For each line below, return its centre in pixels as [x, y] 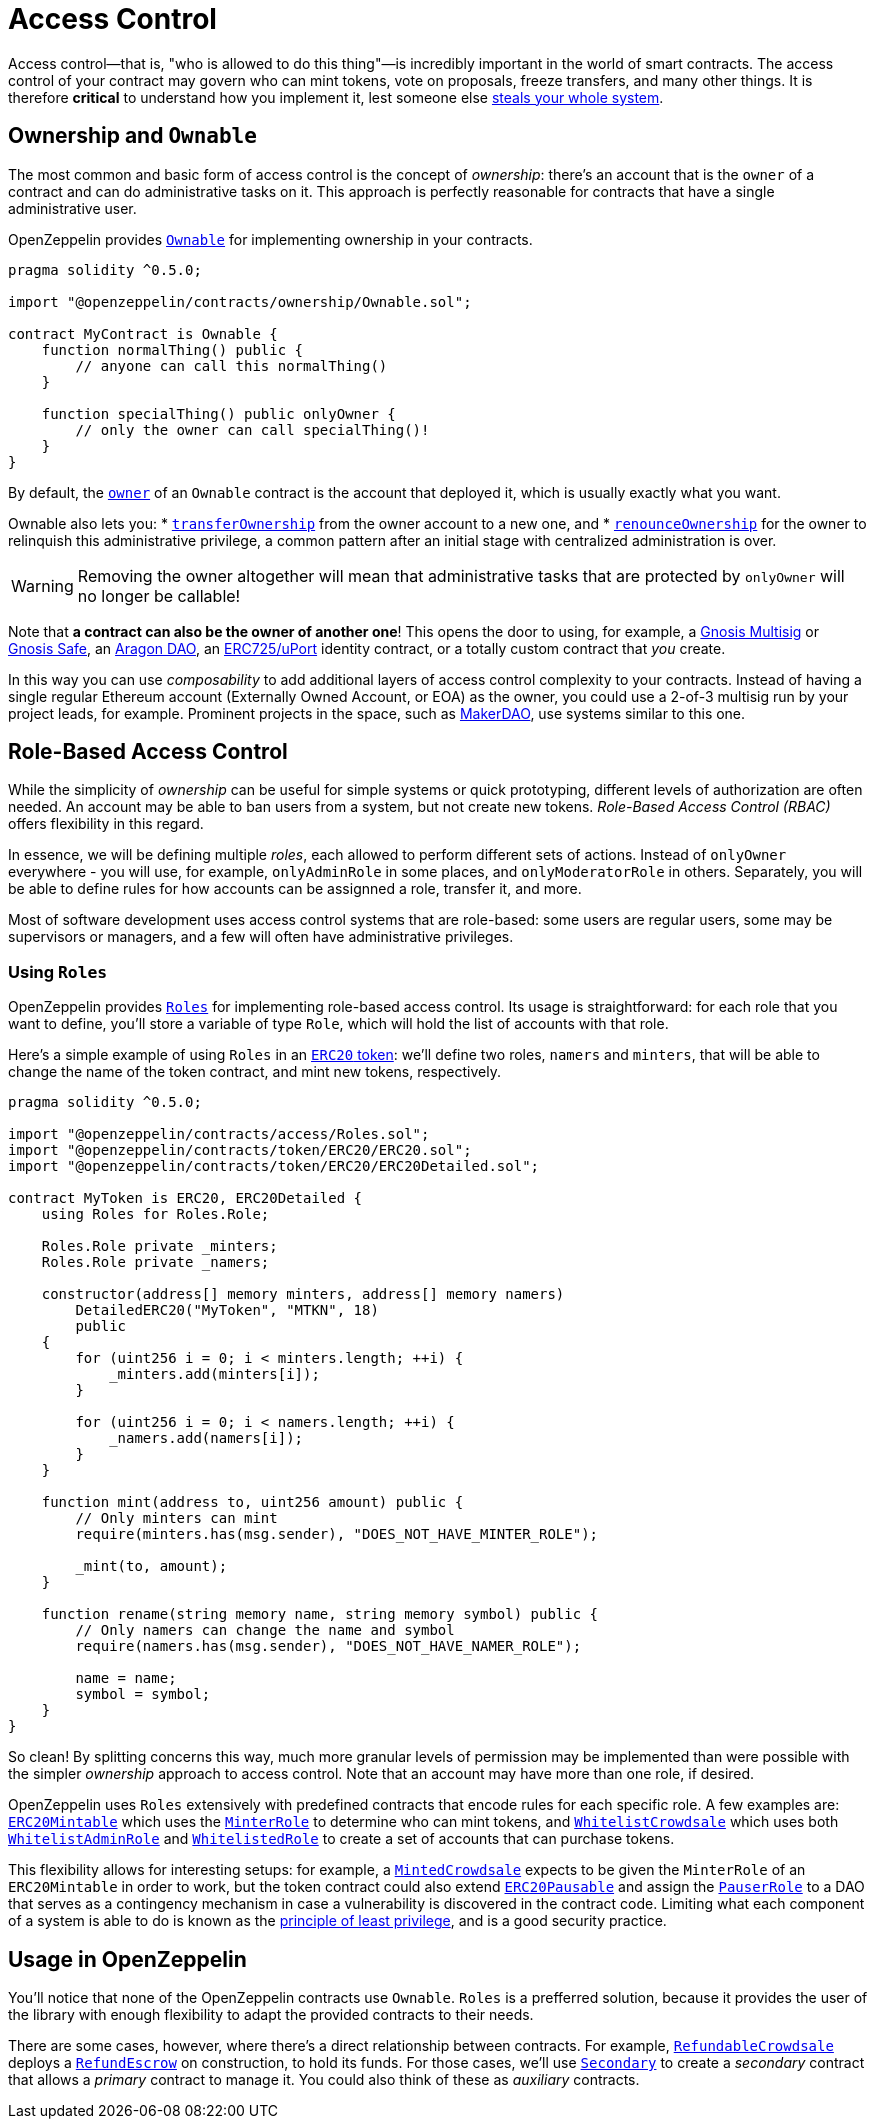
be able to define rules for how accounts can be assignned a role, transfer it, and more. [295, 889]
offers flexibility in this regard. [106, 824]
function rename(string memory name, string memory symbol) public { [320, 1614]
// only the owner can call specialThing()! [252, 429]
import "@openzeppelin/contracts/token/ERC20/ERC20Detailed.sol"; [274, 1166]
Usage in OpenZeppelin [127, 1959]
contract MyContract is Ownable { [143, 333]
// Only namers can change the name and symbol [265, 1630]
